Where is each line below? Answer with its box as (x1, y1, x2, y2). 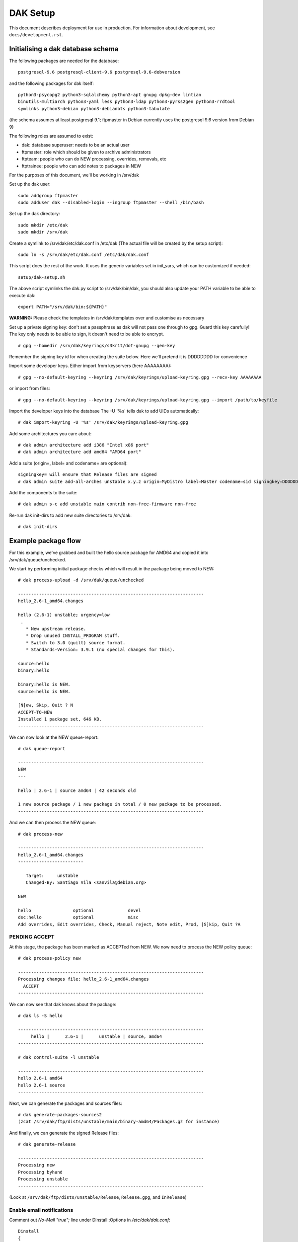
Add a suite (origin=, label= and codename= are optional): (9, 460, 128, 466)
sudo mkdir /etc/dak (18, 222, 68, 228)
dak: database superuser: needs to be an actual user (21, 142, 130, 148)
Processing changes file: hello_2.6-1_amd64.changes (18, 976, 149, 982)
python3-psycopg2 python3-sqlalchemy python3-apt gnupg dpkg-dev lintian (18, 92, 202, 98)
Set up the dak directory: (9, 211, 60, 217)
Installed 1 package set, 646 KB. (18, 716, 102, 722)
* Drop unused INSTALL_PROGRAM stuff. (25, 633, 120, 638)
